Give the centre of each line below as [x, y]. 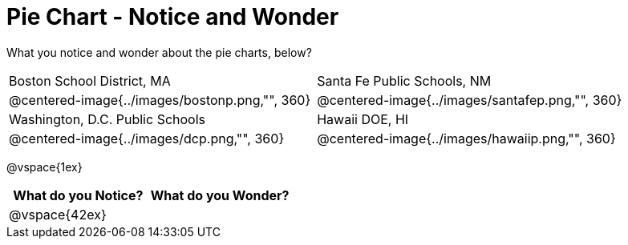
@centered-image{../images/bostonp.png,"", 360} [160, 100]
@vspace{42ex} [58, 214]
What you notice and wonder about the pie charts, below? [159, 52]
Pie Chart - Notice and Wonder [173, 17]
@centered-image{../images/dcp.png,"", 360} [147, 138]
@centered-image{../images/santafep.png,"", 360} [470, 100]
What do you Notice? [78, 195]
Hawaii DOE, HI [363, 119]
